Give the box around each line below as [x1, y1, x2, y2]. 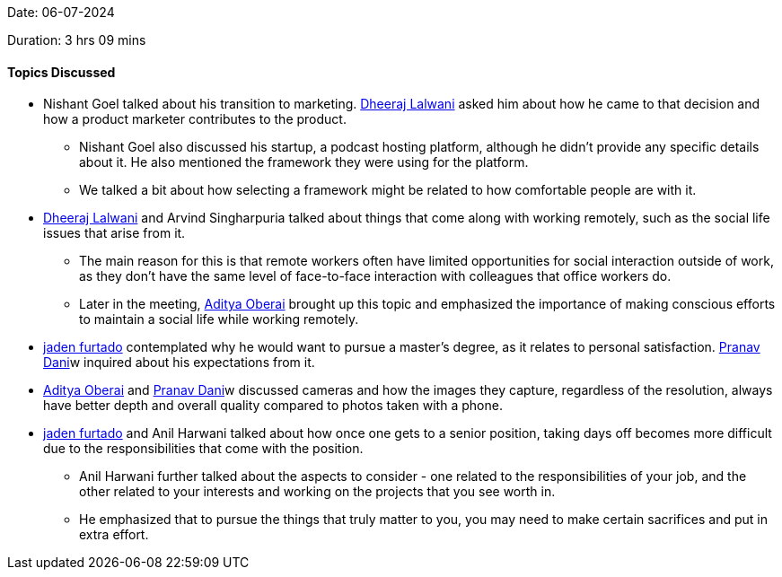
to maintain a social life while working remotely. [79, 311, 359, 328]
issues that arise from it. [43, 225, 186, 241]
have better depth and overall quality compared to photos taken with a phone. [43, 398, 503, 414]
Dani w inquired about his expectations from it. [43, 354, 315, 371]
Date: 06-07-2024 [7, 4, 115, 20]
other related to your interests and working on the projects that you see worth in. [79, 484, 556, 500]
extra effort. [79, 527, 149, 543]
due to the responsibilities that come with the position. [43, 441, 364, 457]
